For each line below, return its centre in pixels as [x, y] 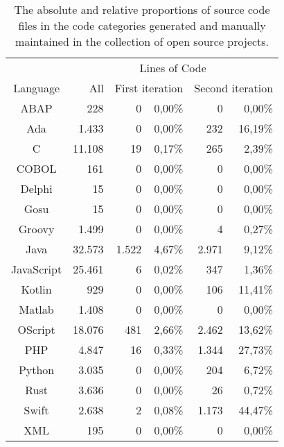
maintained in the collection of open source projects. [142, 41]
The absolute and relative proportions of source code [142, 9]
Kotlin [36, 289]
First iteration [149, 88]
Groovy [36, 229]
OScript [36, 329]
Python [36, 370]
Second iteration [234, 88]
